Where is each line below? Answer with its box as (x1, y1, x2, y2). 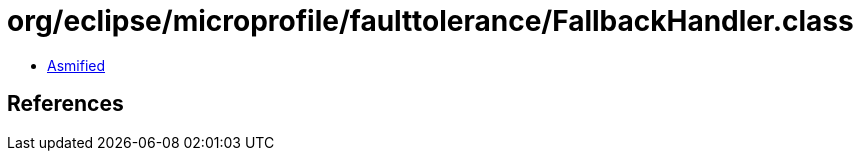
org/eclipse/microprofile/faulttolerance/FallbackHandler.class (7, 4, 854, 38)
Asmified (47, 56, 106, 74)
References (7, 91, 124, 117)
